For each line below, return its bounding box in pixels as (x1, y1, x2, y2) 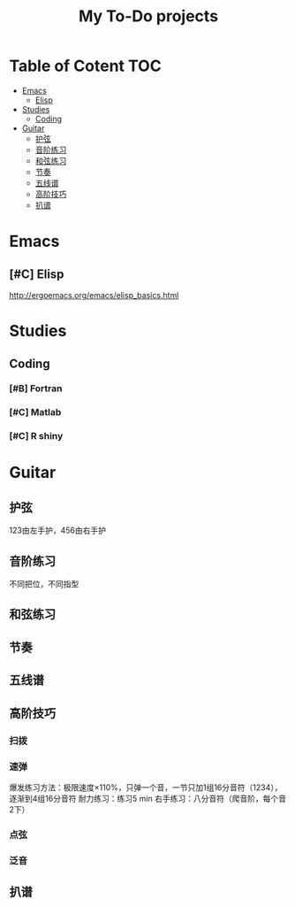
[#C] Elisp (9, 266, 64, 281)
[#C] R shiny (9, 430, 64, 442)
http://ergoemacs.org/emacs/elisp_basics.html (9, 289, 179, 300)
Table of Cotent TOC (9, 56, 162, 76)
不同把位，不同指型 (9, 579, 79, 589)
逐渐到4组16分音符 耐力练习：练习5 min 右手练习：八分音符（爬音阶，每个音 (9, 793, 287, 803)
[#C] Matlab (9, 406, 62, 419)
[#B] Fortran (9, 382, 63, 395)
